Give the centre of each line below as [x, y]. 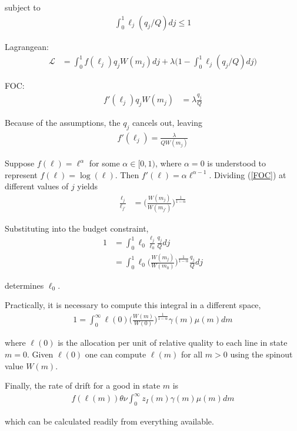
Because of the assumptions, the [63, 122]
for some [104, 163]
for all [192, 354]
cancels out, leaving [167, 122]
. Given [40, 354]
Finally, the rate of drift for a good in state [83, 385]
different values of [37, 186]
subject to [23, 7]
